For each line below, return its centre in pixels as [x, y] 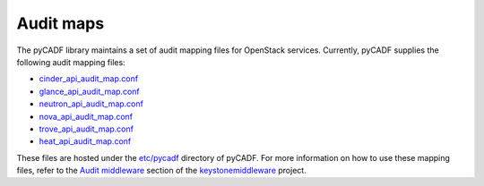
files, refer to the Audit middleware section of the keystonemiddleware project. [161, 171]
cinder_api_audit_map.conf [89, 79]
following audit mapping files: [71, 62]
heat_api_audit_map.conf [85, 141]
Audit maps [60, 23]
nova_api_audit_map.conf [86, 116]
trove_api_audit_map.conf [86, 129]
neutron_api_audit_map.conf [91, 104]
